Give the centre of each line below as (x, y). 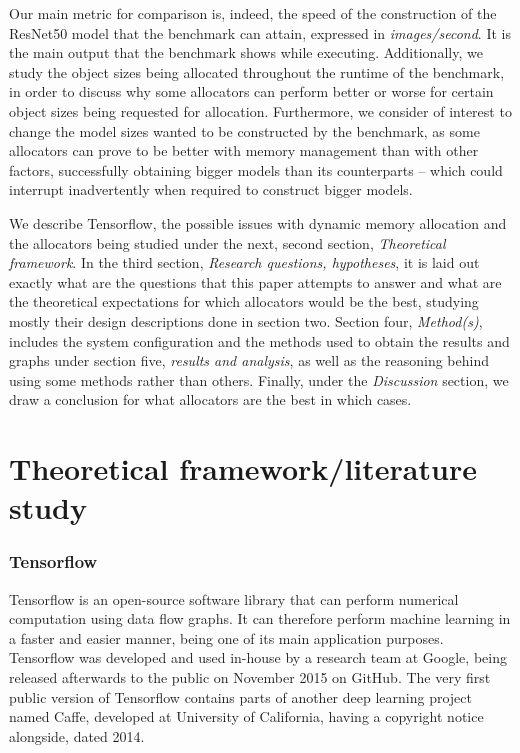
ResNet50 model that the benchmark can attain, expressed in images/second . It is (260, 32)
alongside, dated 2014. (77, 735)
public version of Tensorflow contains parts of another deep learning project (240, 696)
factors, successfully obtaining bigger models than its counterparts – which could (256, 169)
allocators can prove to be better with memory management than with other (244, 150)
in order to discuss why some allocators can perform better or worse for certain (251, 91)
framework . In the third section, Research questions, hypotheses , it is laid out (244, 262)
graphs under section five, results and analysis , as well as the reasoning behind (249, 360)
